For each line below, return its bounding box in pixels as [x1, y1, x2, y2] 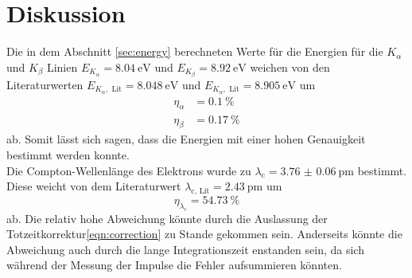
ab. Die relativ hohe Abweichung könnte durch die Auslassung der [6, 209, 328, 226]
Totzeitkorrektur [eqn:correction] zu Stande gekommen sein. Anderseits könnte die [6, 225, 402, 242]
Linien [46, 58, 78, 75]
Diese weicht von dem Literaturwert [6, 178, 181, 194]
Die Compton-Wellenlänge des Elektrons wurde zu [6, 162, 251, 178]
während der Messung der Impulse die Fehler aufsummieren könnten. [6, 256, 342, 273]
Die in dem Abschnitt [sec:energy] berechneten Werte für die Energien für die [6, 43, 383, 60]
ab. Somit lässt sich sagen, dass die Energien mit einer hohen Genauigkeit [6, 131, 366, 147]
